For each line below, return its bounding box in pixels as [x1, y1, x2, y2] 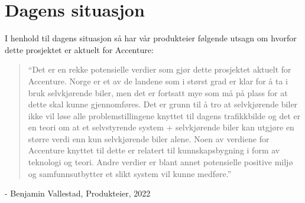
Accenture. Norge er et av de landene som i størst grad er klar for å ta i [28, 74, 288, 87]
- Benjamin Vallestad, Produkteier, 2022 [5, 187, 151, 199]
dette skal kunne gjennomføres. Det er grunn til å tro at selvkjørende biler [28, 98, 298, 110]
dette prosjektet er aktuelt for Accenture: [5, 43, 154, 55]
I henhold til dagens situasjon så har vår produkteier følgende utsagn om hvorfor [5, 32, 297, 44]
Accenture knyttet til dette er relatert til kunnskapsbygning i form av [28, 144, 280, 156]
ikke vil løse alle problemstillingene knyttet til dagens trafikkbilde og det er [28, 109, 301, 122]
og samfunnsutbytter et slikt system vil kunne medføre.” [28, 167, 232, 179]
